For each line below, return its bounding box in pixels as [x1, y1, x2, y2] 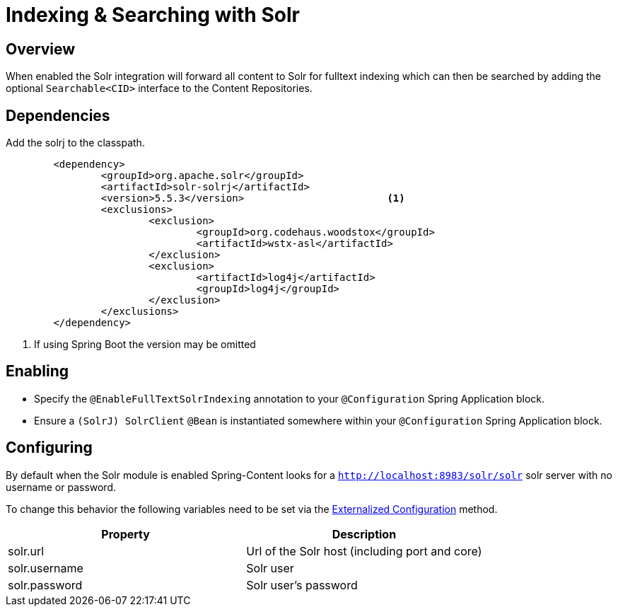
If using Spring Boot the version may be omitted [34, 338, 256, 351]
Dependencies [6, 106, 110, 125]
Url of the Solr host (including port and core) [246, 543, 482, 558]
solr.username [8, 560, 83, 575]
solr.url [8, 543, 45, 558]
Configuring [6, 439, 93, 457]
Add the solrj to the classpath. [6, 137, 145, 149]
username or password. [6, 480, 117, 493]
